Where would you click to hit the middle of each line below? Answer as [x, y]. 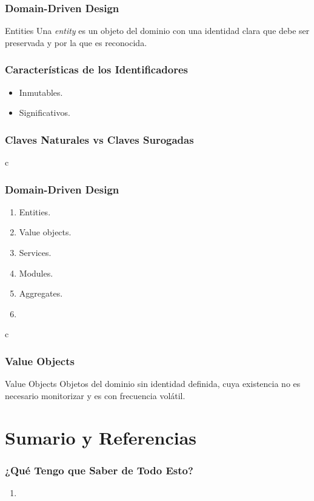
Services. [35, 253]
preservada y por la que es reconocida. [76, 42]
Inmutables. [41, 92]
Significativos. [45, 113]
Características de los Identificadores [97, 69]
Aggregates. [41, 293]
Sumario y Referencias [101, 437]
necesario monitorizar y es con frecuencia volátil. [95, 395]
